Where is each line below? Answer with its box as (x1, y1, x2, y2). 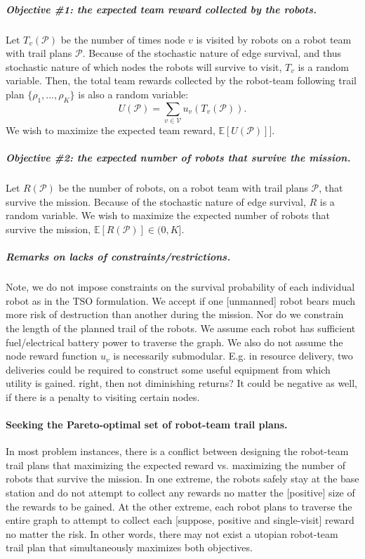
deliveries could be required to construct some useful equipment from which (6, 362, 331, 376)
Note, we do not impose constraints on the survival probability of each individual (6, 279, 355, 294)
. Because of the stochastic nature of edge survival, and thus (82, 46, 342, 60)
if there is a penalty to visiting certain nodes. (6, 389, 200, 404)
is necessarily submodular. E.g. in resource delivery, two (113, 348, 353, 363)
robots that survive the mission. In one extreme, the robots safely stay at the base (6, 471, 359, 486)
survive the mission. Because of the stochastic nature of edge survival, (6, 194, 306, 209)
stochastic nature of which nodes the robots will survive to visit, (6, 59, 282, 74)
